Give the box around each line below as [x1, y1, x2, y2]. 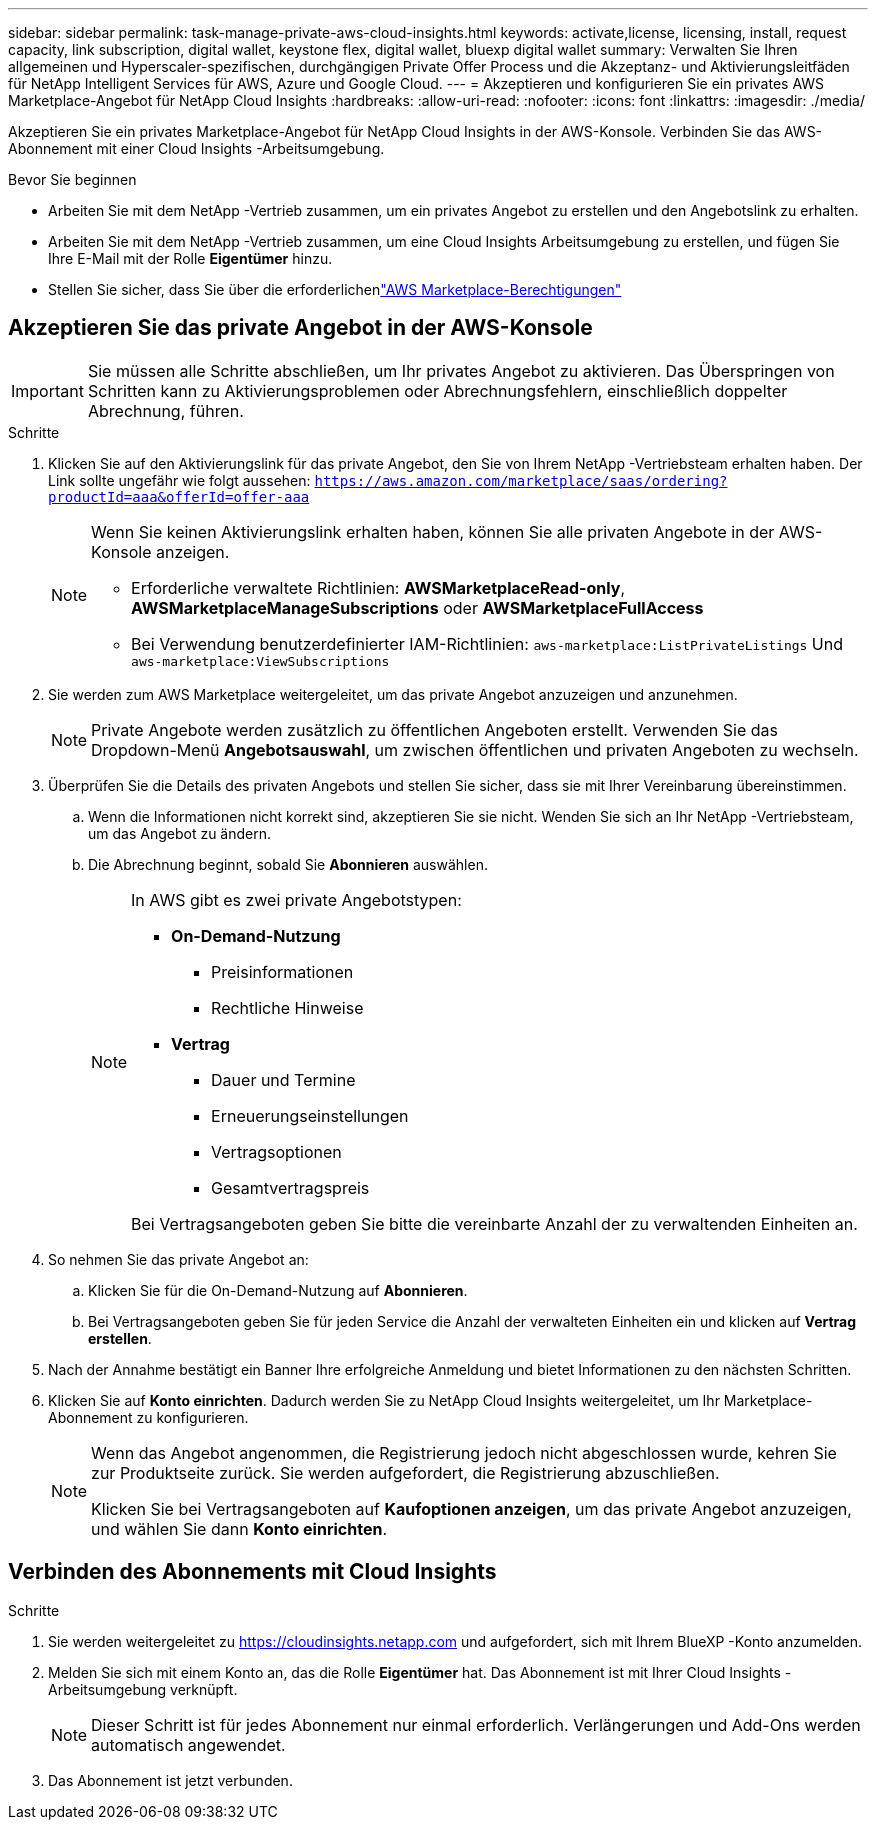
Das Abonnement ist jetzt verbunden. [48, 1771, 293, 1789]
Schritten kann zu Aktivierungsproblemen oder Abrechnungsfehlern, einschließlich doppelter [87, 380, 788, 401]
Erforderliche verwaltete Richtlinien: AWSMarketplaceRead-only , [131, 577, 626, 598]
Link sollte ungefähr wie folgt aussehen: [48, 471, 311, 489]
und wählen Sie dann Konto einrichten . [91, 1518, 388, 1539]
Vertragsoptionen [211, 1141, 342, 1162]
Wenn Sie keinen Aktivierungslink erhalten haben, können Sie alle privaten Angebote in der [91, 521, 775, 542]
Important [11, 380, 84, 401]
